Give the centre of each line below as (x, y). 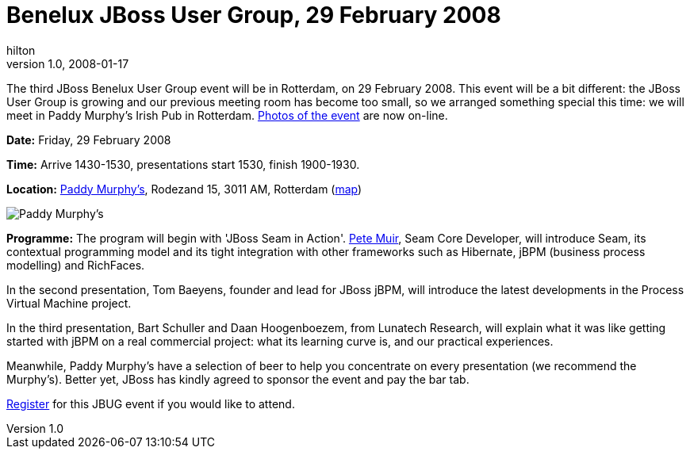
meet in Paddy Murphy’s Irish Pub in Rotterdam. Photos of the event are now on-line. (227, 115)
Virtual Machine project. (69, 303)
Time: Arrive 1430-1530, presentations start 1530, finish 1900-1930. (183, 164)
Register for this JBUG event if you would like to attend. (151, 403)
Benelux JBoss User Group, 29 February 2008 (254, 15)
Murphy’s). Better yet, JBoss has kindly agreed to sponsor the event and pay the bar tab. (238, 379)
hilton (21, 50)
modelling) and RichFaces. (76, 265)
